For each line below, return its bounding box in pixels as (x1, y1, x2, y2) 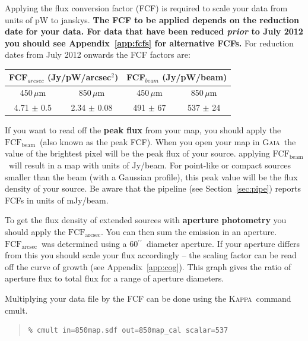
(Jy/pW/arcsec (47, 71, 112, 83)
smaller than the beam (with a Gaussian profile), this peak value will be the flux (5, 170, 298, 183)
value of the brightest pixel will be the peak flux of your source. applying (5, 147, 270, 159)
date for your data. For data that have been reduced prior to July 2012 (5, 25, 303, 37)
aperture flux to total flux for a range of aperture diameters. (5, 272, 224, 284)
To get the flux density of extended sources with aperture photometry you (5, 214, 287, 226)
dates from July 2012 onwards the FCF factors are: (5, 48, 190, 61)
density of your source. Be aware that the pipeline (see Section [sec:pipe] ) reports (5, 182, 301, 195)
